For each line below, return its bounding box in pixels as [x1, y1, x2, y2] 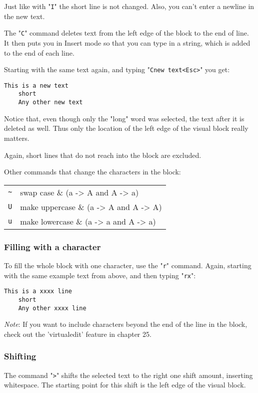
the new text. [4, 11, 45, 21]
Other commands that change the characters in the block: [4, 166, 181, 177]
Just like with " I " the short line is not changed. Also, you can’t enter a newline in [4, 1, 254, 11]
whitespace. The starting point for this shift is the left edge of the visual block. [4, 379, 246, 390]
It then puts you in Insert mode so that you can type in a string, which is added [4, 37, 250, 48]
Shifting [4, 350, 36, 362]
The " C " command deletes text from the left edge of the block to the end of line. [4, 28, 249, 38]
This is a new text [4, 82, 68, 89]
